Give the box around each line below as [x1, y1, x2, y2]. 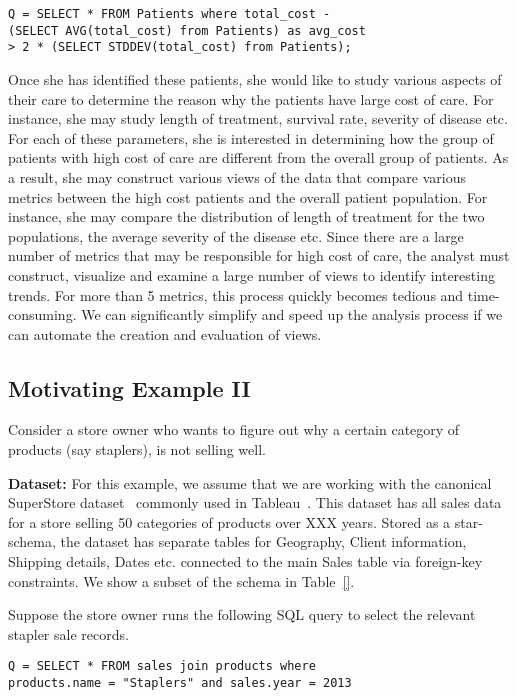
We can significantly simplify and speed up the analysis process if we [81, 304, 503, 325]
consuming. [8, 304, 77, 325]
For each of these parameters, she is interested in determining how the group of [8, 127, 494, 148]
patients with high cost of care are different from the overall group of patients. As [8, 147, 509, 168]
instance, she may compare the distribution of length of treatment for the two [8, 206, 485, 227]
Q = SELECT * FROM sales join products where [8, 659, 316, 674]
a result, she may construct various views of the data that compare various [8, 166, 466, 187]
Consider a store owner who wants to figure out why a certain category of [8, 419, 460, 440]
